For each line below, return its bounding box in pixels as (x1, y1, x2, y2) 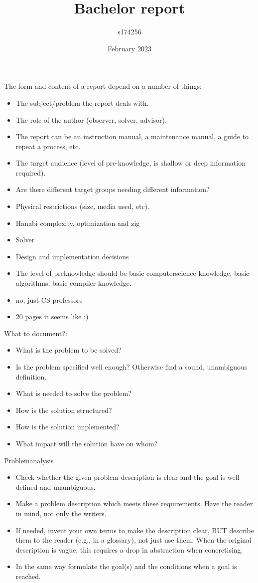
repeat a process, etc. (15, 141, 81, 151)
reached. (15, 571, 41, 581)
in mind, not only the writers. (15, 508, 107, 518)
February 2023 (108, 43, 151, 53)
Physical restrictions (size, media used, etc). (15, 201, 149, 211)
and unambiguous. (40, 481, 96, 492)
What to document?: (4, 328, 67, 338)
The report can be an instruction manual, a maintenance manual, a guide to (15, 131, 249, 142)
